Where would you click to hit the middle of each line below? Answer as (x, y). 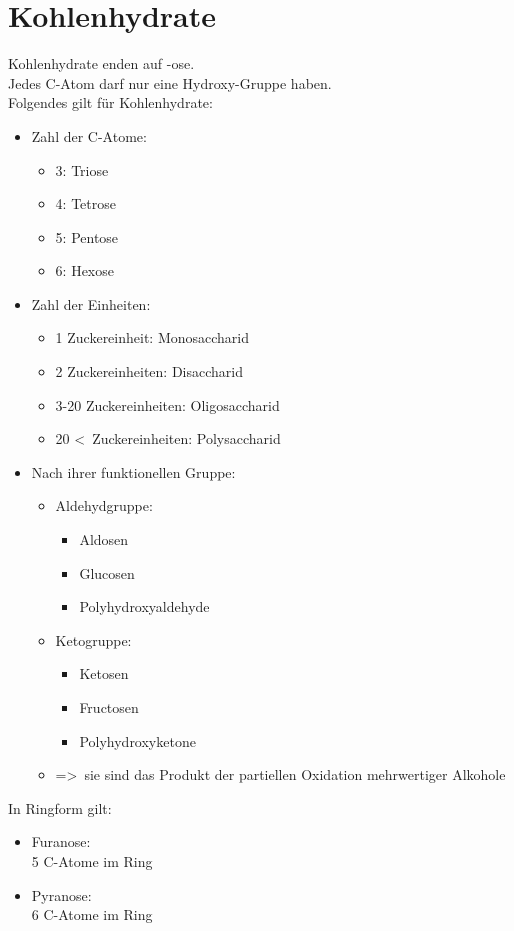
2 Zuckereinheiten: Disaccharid (149, 371)
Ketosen (104, 673)
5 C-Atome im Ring (92, 860)
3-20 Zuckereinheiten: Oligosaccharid (167, 404)
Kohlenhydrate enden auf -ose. (101, 63)
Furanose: (61, 841)
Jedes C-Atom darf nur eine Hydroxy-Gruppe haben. (170, 82)
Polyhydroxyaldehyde (144, 606)
